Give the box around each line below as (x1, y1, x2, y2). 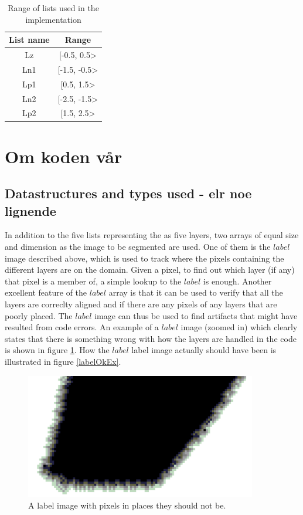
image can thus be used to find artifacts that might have (94, 309, 298, 321)
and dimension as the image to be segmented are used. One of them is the (5, 240, 271, 253)
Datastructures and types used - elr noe (5, 184, 252, 202)
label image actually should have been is (131, 344, 277, 356)
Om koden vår (5, 144, 122, 168)
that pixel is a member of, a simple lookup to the (5, 275, 182, 287)
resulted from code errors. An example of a (5, 321, 159, 333)
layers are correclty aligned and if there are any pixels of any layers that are (5, 298, 277, 310)
